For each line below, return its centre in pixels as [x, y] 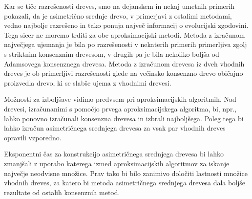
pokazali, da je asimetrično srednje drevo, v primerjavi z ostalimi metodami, [118, 15]
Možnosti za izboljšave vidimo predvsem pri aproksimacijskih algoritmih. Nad [120, 99]
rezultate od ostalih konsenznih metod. [62, 192]
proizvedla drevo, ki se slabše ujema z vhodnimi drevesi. [88, 82]
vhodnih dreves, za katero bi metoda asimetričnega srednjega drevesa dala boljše [125, 183]
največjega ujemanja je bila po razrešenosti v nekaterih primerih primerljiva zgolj [126, 44]
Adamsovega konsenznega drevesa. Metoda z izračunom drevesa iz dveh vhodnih [124, 63]
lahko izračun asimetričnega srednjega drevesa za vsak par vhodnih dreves [115, 128]
